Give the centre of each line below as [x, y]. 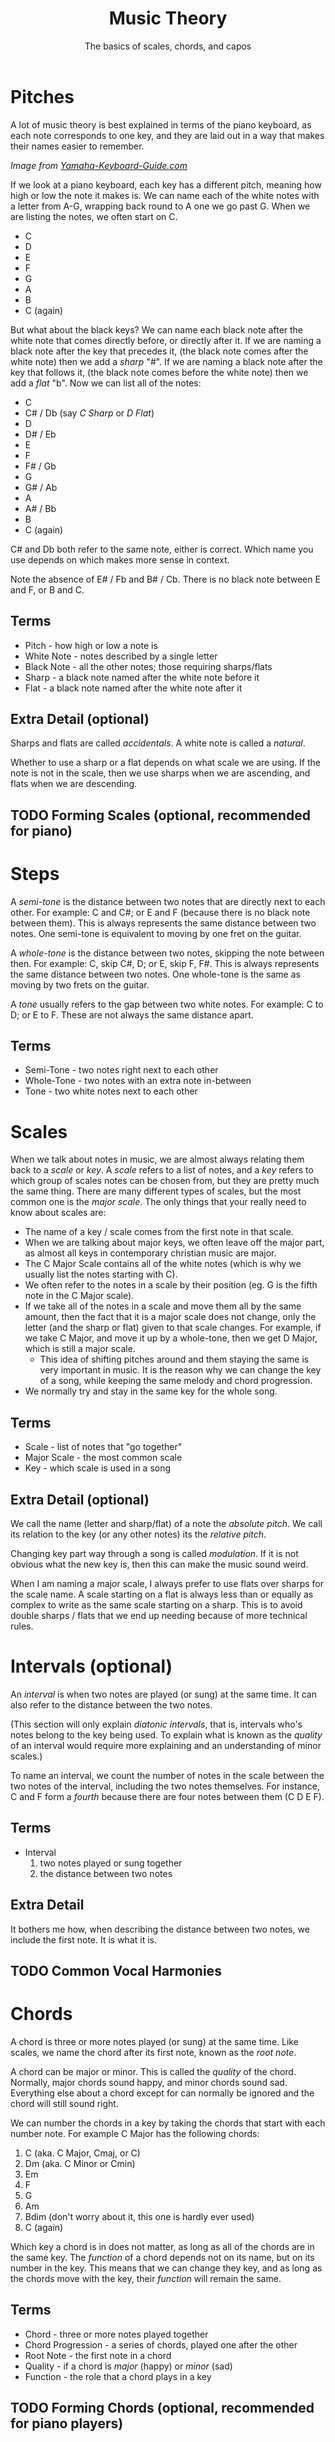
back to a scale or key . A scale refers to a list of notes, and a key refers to [162, 1170]
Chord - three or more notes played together [116, 2334]
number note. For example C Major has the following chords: [135, 2133]
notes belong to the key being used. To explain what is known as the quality [166, 1734]
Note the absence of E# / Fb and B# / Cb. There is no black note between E [165, 579]
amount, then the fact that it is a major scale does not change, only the [170, 1317]
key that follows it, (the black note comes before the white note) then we [159, 372]
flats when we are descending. [74, 784]
